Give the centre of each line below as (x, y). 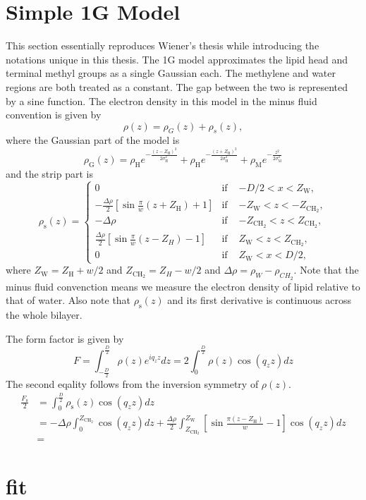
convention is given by (54, 115)
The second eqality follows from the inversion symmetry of (132, 383)
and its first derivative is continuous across (260, 300)
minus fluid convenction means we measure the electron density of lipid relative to (183, 286)
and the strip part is (49, 173)
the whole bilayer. (44, 314)
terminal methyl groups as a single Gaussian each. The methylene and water (171, 73)
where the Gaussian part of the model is (93, 140)
